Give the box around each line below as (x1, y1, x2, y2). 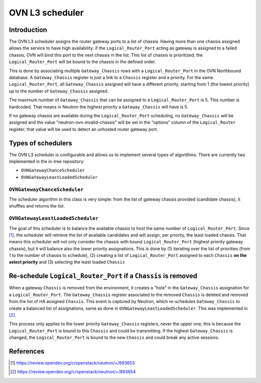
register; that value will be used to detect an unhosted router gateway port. (9, 126, 158, 132)
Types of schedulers (9, 139, 72, 147)
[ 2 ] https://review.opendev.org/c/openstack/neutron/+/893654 (10, 369, 136, 375)
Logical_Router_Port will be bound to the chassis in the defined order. (9, 59, 156, 65)
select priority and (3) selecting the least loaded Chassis (9, 259, 125, 265)
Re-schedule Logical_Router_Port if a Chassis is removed (9, 272, 198, 280)
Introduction (9, 26, 47, 34)
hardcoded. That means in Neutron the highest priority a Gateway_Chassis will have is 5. (9, 104, 188, 110)
